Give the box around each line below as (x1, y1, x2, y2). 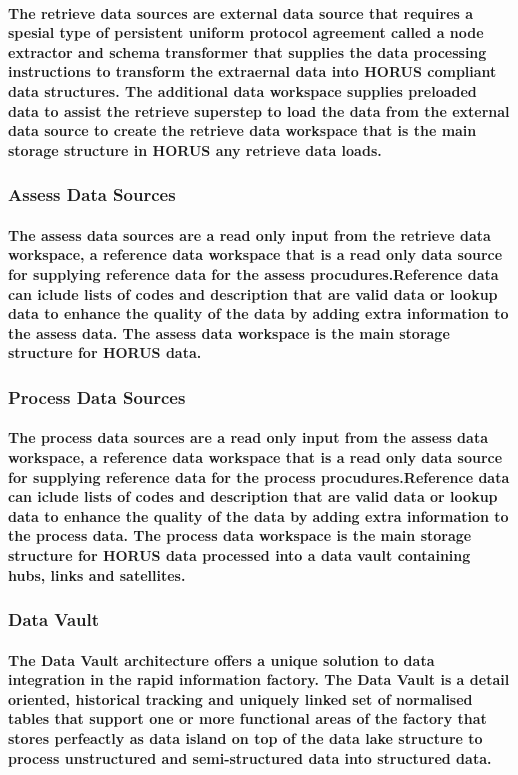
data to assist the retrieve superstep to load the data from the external (8, 100, 510, 121)
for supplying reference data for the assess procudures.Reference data (8, 263, 499, 284)
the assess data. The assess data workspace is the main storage (8, 322, 450, 343)
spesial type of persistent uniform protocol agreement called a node (8, 22, 484, 43)
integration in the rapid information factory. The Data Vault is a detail (8, 669, 510, 690)
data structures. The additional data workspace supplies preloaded (8, 80, 477, 101)
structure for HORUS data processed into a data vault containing (8, 544, 471, 565)
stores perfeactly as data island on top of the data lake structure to (8, 727, 483, 748)
